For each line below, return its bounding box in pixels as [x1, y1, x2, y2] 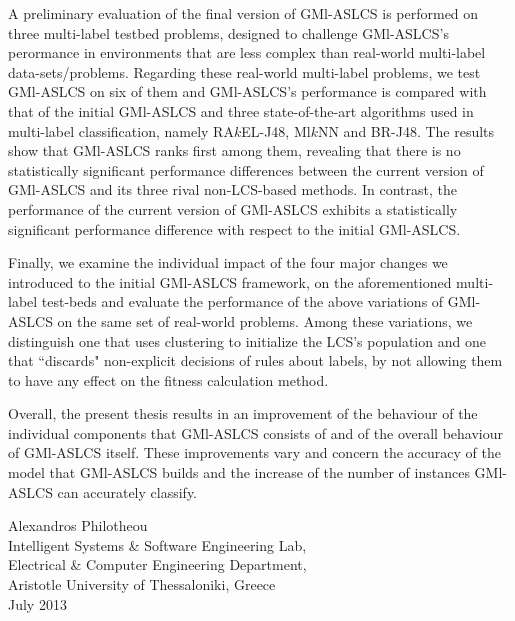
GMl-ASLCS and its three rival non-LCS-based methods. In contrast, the [8, 179, 457, 200]
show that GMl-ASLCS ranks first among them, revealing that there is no [8, 140, 461, 161]
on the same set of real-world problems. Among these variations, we [57, 310, 473, 331]
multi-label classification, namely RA [8, 120, 234, 141]
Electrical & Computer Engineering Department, [8, 554, 307, 575]
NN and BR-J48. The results [317, 120, 495, 141]
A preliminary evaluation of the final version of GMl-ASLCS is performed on [8, 3, 479, 23]
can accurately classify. [57, 481, 197, 502]
